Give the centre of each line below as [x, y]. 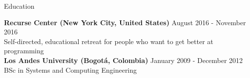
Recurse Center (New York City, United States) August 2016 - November [125, 22]
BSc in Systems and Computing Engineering [71, 70]
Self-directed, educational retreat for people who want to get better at [109, 41]
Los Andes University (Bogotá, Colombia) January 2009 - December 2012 [124, 60]
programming [24, 51]
